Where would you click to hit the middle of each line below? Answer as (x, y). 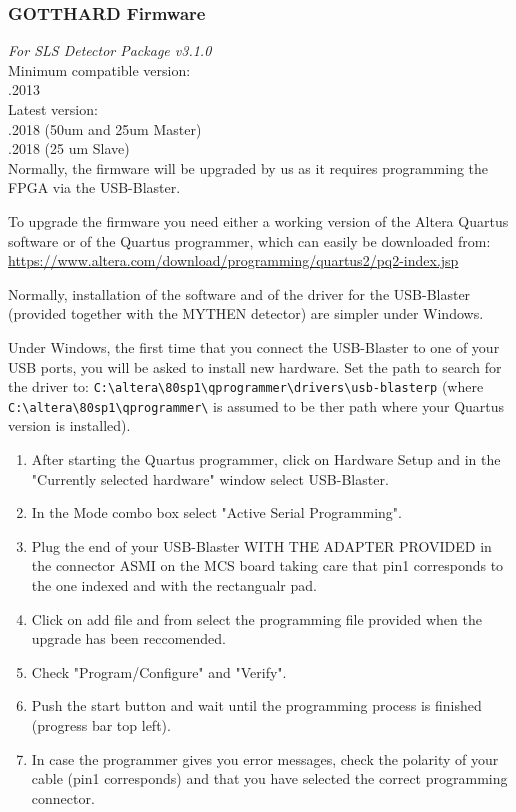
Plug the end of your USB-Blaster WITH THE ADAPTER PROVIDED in (261, 545)
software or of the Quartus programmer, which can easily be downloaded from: (249, 240)
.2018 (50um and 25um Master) (105, 128)
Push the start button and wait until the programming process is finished (256, 705)
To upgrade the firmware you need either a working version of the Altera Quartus (258, 220)
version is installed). (69, 425)
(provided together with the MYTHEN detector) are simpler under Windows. (246, 313)
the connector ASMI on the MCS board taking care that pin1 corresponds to (267, 565)
